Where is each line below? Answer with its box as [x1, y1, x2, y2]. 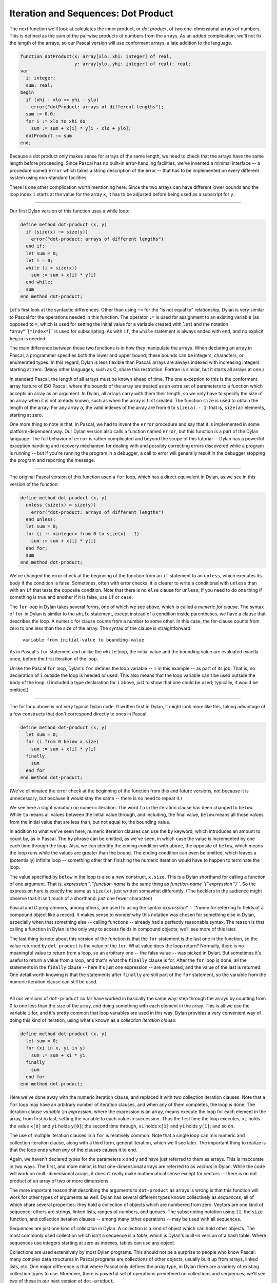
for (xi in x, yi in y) [26, 1045, 86, 1051]
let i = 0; [26, 258, 53, 264]
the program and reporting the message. [9, 457, 95, 463]
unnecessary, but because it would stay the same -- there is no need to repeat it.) [9, 795, 182, 801]
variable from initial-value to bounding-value [22, 637, 145, 643]
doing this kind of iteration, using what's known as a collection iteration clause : [9, 1017, 176, 1023]
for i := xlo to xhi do [26, 118, 86, 124]
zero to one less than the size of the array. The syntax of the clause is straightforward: [9, 625, 192, 631]
